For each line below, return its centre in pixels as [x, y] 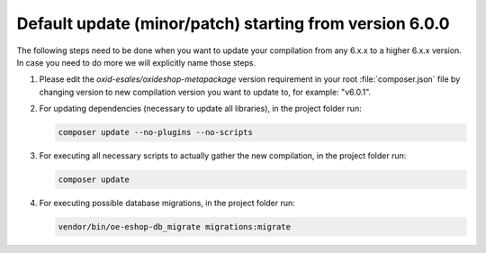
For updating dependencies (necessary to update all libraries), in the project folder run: [200, 109]
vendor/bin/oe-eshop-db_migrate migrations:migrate [175, 227]
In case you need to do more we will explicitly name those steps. [136, 62]
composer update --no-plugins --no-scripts [156, 132]
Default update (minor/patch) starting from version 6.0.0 [233, 23]
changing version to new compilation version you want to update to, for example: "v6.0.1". [205, 92]
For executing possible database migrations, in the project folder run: [167, 203]
